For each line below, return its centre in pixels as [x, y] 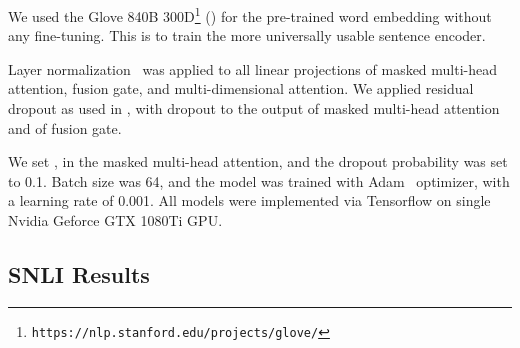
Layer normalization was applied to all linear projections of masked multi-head [253, 68]
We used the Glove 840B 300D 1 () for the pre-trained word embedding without [250, 14]
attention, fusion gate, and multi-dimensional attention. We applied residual [241, 88]
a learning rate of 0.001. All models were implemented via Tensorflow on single [249, 200]
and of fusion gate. [65, 127]
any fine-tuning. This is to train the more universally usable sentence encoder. [247, 35]
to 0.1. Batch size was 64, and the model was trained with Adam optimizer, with [259, 180]
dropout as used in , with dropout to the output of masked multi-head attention [254, 108]
